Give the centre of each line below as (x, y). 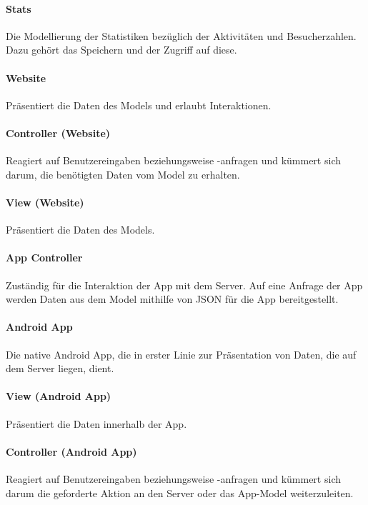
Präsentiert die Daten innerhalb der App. (96, 423)
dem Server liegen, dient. (60, 368)
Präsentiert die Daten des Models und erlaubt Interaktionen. (139, 105)
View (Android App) (59, 396)
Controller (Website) (58, 132)
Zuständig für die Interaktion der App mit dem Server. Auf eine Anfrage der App (184, 285)
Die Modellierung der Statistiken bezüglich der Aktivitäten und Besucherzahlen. (181, 35)
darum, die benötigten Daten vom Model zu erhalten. (123, 174)
